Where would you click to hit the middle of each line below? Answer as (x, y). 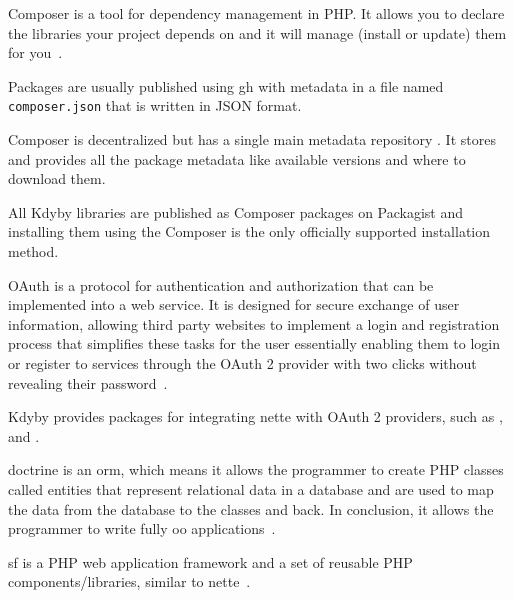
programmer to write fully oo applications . (142, 528)
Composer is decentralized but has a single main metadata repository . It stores (252, 139)
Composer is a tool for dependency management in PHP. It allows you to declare (256, 13)
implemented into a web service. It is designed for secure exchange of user (234, 304)
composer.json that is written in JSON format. (155, 105)
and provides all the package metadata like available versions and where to (237, 158)
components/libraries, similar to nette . (129, 581)
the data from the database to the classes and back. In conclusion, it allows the (251, 508)
